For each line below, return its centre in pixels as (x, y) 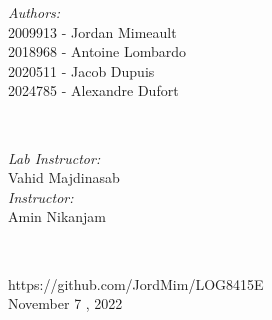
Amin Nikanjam (57, 216)
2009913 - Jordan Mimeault (92, 31)
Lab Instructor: (54, 157)
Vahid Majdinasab (64, 177)
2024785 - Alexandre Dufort (93, 90)
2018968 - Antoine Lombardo (97, 51)
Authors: (34, 12)
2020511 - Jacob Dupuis (81, 70)
